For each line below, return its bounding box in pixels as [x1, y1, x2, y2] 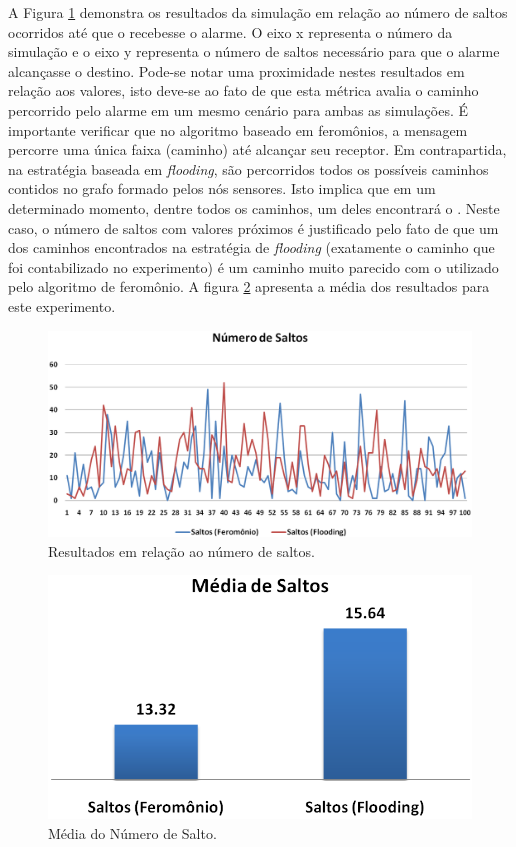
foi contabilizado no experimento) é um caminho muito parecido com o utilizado [8, 256, 499, 277]
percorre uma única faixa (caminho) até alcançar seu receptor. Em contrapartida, [8, 139, 507, 160]
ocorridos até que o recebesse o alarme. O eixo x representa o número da [8, 21, 453, 42]
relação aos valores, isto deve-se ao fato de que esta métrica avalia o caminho [8, 80, 479, 101]
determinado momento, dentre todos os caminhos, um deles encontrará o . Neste [8, 197, 500, 218]
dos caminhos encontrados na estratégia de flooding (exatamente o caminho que [8, 237, 495, 258]
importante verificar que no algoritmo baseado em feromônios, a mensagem [8, 119, 468, 140]
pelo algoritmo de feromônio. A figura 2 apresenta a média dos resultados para [8, 276, 490, 297]
